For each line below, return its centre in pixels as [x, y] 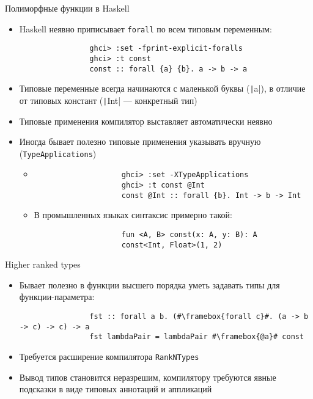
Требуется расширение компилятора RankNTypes [109, 356]
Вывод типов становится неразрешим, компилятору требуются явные [148, 377]
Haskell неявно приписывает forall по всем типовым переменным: [145, 28]
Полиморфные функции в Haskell [67, 8]
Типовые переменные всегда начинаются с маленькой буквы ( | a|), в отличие [162, 88]
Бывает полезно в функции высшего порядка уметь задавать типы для [149, 284]
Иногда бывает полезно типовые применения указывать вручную [140, 141]
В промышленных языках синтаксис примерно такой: [133, 215]
